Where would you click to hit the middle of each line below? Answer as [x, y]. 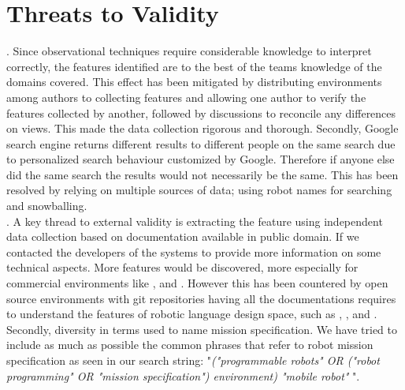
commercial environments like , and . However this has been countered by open [197, 283]
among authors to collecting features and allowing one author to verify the [186, 97]
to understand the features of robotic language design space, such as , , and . [192, 314]
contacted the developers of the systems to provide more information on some [194, 251]
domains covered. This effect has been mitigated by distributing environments [194, 82]
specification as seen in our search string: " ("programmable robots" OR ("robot [193, 360]
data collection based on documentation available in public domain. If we [183, 236]
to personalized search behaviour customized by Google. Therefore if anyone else [201, 159]
